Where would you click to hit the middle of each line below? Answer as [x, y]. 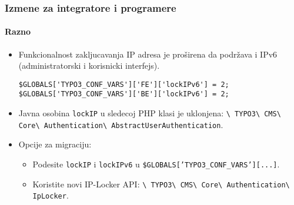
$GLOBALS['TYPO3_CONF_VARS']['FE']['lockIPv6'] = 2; [124, 84]
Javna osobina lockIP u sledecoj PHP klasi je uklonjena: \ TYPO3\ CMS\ [150, 113]
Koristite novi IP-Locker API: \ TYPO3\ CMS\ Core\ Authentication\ [161, 184]
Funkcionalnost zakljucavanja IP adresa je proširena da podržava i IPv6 [148, 54]
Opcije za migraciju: [55, 144]
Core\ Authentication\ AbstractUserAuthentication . [121, 124]
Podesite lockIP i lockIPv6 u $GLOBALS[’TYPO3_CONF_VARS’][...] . [156, 164]
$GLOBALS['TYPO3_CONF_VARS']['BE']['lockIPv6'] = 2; [124, 94]
